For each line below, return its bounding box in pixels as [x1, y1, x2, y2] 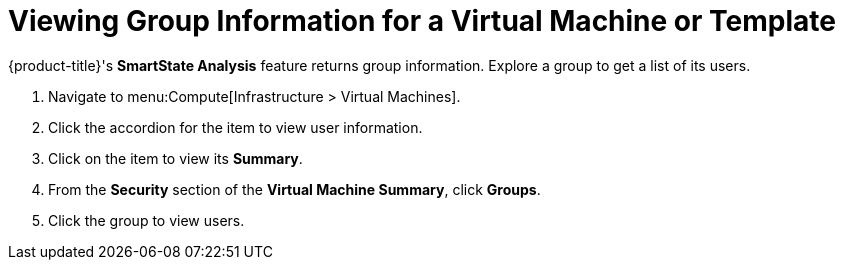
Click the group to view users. [48, 211, 245, 229]
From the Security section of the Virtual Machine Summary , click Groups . [48, 180, 541, 198]
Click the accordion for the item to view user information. [48, 118, 423, 136]
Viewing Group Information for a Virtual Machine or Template [8, 4, 836, 38]
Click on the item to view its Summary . [48, 149, 303, 167]
